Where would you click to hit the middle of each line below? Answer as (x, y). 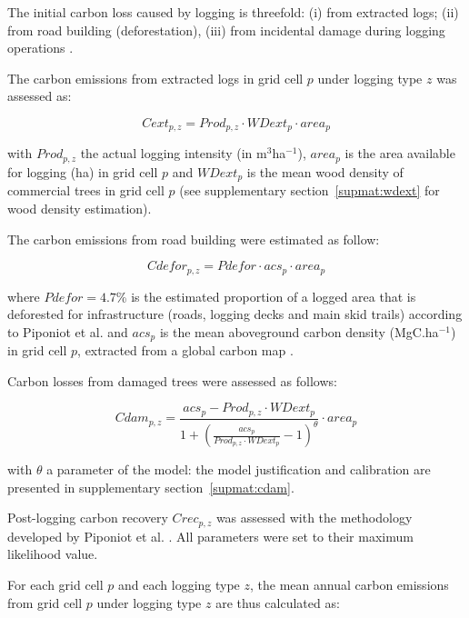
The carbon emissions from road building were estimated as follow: (194, 239)
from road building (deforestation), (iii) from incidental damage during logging (226, 30)
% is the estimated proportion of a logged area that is (266, 296)
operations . (40, 48)
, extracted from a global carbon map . (185, 350)
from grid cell (45, 602)
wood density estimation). (80, 208)
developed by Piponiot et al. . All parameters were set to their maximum (210, 536)
